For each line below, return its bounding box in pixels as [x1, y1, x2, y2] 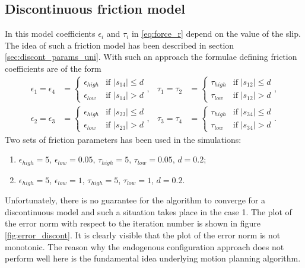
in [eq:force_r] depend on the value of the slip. [131, 27, 301, 40]
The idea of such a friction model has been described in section [5, 39, 234, 51]
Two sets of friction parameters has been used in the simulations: [5, 133, 242, 145]
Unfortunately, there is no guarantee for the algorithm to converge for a [5, 194, 266, 206]
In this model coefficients [5, 27, 96, 40]
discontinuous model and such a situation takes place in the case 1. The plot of [5, 205, 292, 218]
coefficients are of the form [5, 62, 101, 74]
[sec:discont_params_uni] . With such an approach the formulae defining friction [5, 50, 297, 63]
